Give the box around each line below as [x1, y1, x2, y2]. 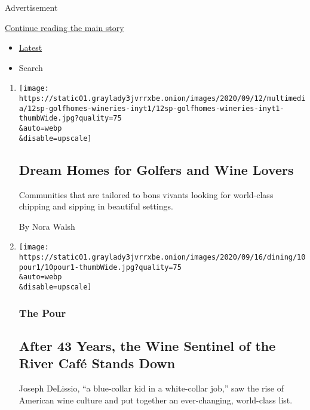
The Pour [19, 305, 66, 320]
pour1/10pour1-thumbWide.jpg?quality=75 [19, 263, 182, 272]
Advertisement [5, 1, 58, 13]
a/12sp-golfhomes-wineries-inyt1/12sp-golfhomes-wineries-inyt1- [19, 104, 284, 113]
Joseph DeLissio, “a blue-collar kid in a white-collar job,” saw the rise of [19, 382, 284, 394]
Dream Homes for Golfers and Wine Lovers [19, 160, 294, 178]
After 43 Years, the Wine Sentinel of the [19, 336, 276, 354]
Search [19, 61, 43, 73]
